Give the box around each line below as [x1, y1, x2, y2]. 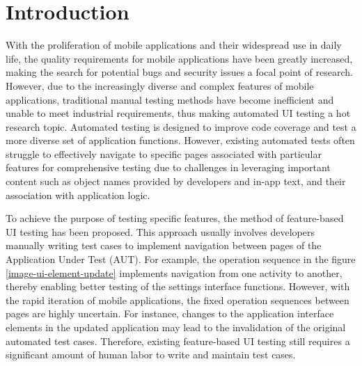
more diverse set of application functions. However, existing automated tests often [6, 133, 355, 148]
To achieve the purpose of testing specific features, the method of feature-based [6, 211, 344, 225]
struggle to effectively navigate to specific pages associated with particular [6, 146, 322, 161]
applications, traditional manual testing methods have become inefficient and [6, 92, 334, 106]
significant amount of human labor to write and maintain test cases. [6, 347, 296, 362]
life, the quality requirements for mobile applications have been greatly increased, [6, 51, 353, 65]
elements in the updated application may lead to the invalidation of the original [6, 320, 346, 334]
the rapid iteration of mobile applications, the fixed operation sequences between [6, 292, 349, 307]
